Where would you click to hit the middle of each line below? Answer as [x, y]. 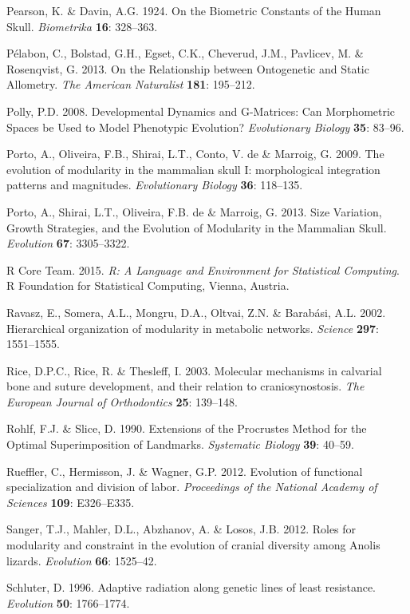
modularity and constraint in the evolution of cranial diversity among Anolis [193, 545]
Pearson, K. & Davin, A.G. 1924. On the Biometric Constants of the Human [194, 10]
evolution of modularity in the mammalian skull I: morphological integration [193, 169]
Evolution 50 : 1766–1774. [68, 602]
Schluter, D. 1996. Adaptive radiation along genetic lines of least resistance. [191, 587]
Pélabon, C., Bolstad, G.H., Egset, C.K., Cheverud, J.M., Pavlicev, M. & [185, 53]
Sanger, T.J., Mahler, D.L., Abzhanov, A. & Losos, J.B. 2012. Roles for [181, 529]
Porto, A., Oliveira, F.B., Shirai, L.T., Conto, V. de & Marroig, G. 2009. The [195, 154]
